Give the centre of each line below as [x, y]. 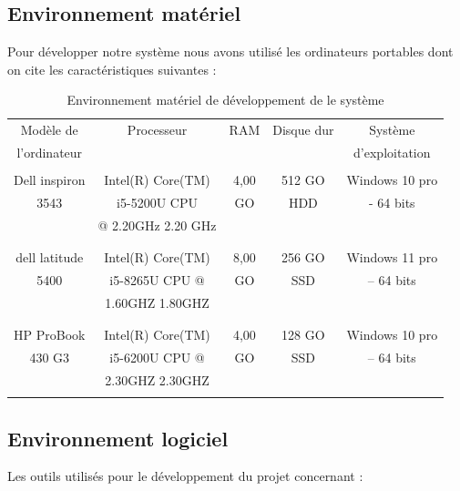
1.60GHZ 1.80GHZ [157, 302]
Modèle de [49, 130]
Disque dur [303, 130]
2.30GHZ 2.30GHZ [157, 379]
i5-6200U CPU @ [157, 358]
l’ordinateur [50, 153]
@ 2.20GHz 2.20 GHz [157, 225]
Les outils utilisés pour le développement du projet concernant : [185, 476]
